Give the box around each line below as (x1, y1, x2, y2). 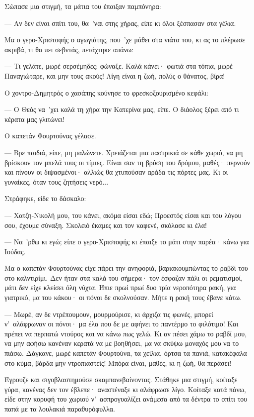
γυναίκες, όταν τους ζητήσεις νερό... (4, 176, 109, 187)
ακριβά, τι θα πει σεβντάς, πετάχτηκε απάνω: (4, 44, 134, 54)
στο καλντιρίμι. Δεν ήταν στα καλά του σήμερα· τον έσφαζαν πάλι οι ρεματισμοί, (4, 272, 243, 283)
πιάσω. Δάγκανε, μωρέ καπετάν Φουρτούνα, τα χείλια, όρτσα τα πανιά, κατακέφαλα (4, 348, 247, 358)
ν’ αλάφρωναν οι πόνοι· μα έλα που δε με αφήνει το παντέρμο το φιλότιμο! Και (4, 318, 239, 329)
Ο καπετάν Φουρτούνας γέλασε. (4, 130, 96, 141)
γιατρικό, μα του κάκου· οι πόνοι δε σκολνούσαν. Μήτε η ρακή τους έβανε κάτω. (4, 292, 242, 303)
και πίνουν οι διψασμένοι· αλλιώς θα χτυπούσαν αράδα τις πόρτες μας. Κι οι (4, 167, 228, 177)
